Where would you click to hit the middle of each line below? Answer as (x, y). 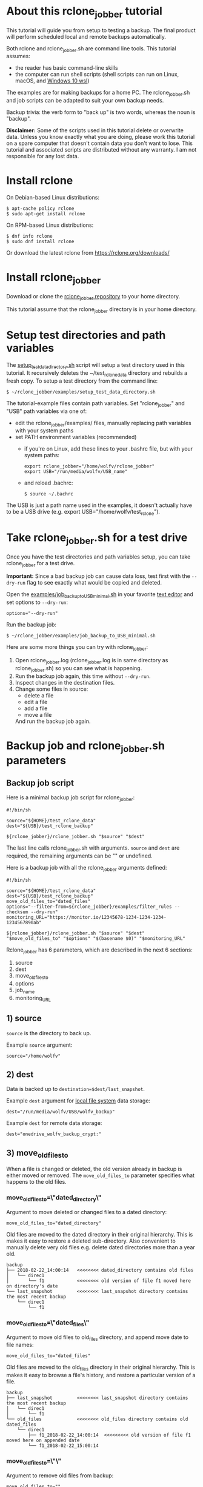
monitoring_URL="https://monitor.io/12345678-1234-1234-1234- (86, 917)
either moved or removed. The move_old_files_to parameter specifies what (101, 1175)
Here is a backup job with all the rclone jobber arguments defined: (87, 868)
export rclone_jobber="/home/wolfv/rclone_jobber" (89, 466)
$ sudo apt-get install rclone (46, 214)
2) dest (20, 1074)
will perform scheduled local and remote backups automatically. (86, 36)
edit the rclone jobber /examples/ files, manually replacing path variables (103, 424)
